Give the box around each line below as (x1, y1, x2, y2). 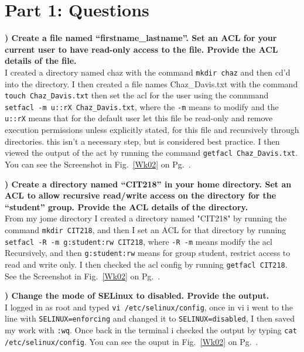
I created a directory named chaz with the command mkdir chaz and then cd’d (5, 66, 291, 78)
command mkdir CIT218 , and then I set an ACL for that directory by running (5, 223, 286, 235)
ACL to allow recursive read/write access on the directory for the (5, 189, 276, 201)
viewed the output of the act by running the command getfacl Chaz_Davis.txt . (5, 146, 298, 159)
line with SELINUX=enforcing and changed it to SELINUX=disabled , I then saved (5, 312, 295, 324)
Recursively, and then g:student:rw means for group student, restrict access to (5, 247, 291, 259)
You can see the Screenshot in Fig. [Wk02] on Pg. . (5, 158, 191, 170)
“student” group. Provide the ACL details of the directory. (5, 200, 248, 213)
